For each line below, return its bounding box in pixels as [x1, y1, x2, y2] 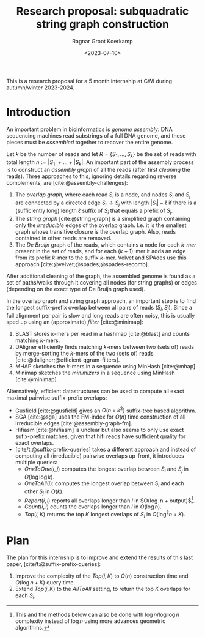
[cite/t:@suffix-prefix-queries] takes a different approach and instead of [15, 445, 196, 453]
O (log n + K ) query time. [15, 578, 76, 586]
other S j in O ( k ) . [24, 488, 64, 496]
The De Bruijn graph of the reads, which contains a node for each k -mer [15, 240, 196, 248]
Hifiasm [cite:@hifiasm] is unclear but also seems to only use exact [15, 427, 184, 434]
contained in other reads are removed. [15, 234, 112, 242]
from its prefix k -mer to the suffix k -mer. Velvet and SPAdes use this [15, 254, 187, 261]
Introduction [6, 105, 71, 119]
